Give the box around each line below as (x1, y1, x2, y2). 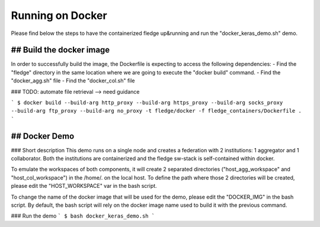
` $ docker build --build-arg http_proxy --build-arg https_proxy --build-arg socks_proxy (11, 100, 283, 106)
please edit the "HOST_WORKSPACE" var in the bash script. (11, 183, 157, 190)
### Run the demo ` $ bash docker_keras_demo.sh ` (11, 212, 155, 219)
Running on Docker (11, 9, 107, 22)
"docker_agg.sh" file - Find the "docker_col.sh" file (11, 77, 136, 84)
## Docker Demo (11, 131, 75, 141)
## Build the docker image (11, 45, 110, 55)
